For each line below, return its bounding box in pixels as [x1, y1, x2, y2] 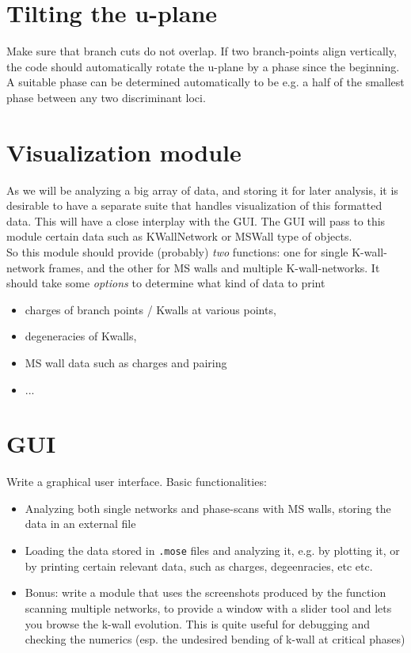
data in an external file [25, 515, 136, 532]
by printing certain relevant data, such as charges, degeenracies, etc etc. [25, 557, 373, 574]
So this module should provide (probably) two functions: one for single [6, 244, 348, 260]
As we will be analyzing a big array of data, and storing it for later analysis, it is [6, 181, 398, 198]
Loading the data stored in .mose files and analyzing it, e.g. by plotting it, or [25, 542, 400, 559]
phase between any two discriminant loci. [6, 89, 206, 105]
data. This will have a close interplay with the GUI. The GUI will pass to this [6, 212, 386, 229]
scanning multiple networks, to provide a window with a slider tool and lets [25, 599, 392, 616]
